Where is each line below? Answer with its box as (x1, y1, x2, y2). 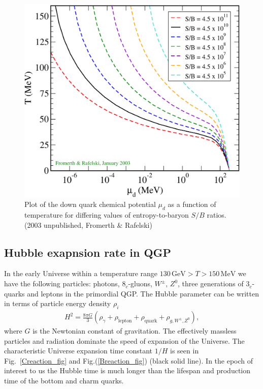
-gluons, (128, 278, 152, 289)
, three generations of (178, 278, 244, 289)
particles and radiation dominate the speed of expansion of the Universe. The (4, 335, 245, 346)
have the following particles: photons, (4, 278, 120, 289)
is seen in (170, 345, 199, 356)
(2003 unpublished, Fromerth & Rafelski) (24, 219, 152, 230)
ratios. (207, 210, 226, 220)
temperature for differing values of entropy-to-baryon (24, 210, 189, 220)
